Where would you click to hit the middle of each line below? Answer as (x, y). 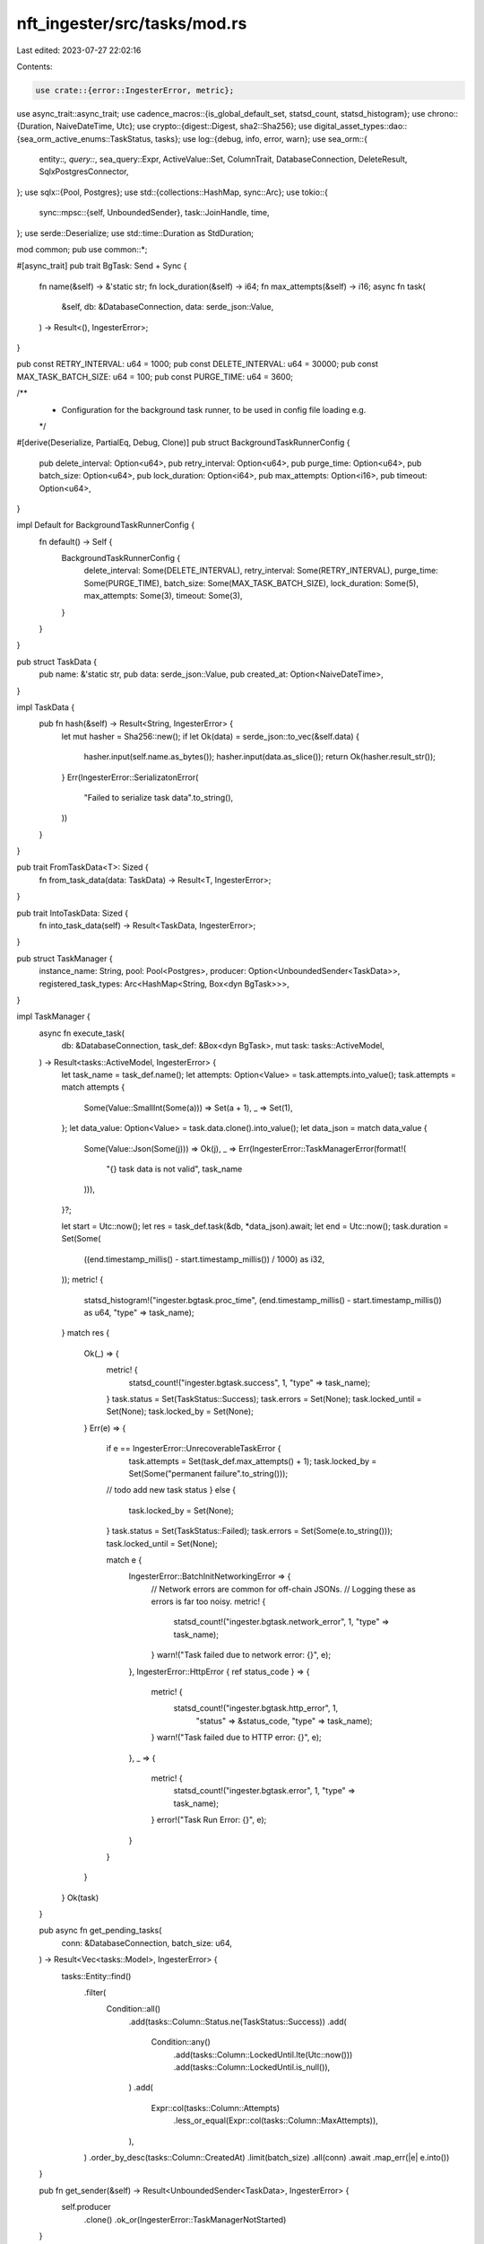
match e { (124, 1560)
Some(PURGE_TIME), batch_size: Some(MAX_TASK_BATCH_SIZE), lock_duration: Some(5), (251, 583)
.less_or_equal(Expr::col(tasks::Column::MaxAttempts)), (276, 2121)
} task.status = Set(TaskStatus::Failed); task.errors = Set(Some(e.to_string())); (250, 1531)
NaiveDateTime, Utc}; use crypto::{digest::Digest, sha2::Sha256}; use (184, 127)
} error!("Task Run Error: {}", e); (209, 1820)
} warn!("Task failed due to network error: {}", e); (241, 1655)
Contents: (35, 66)
